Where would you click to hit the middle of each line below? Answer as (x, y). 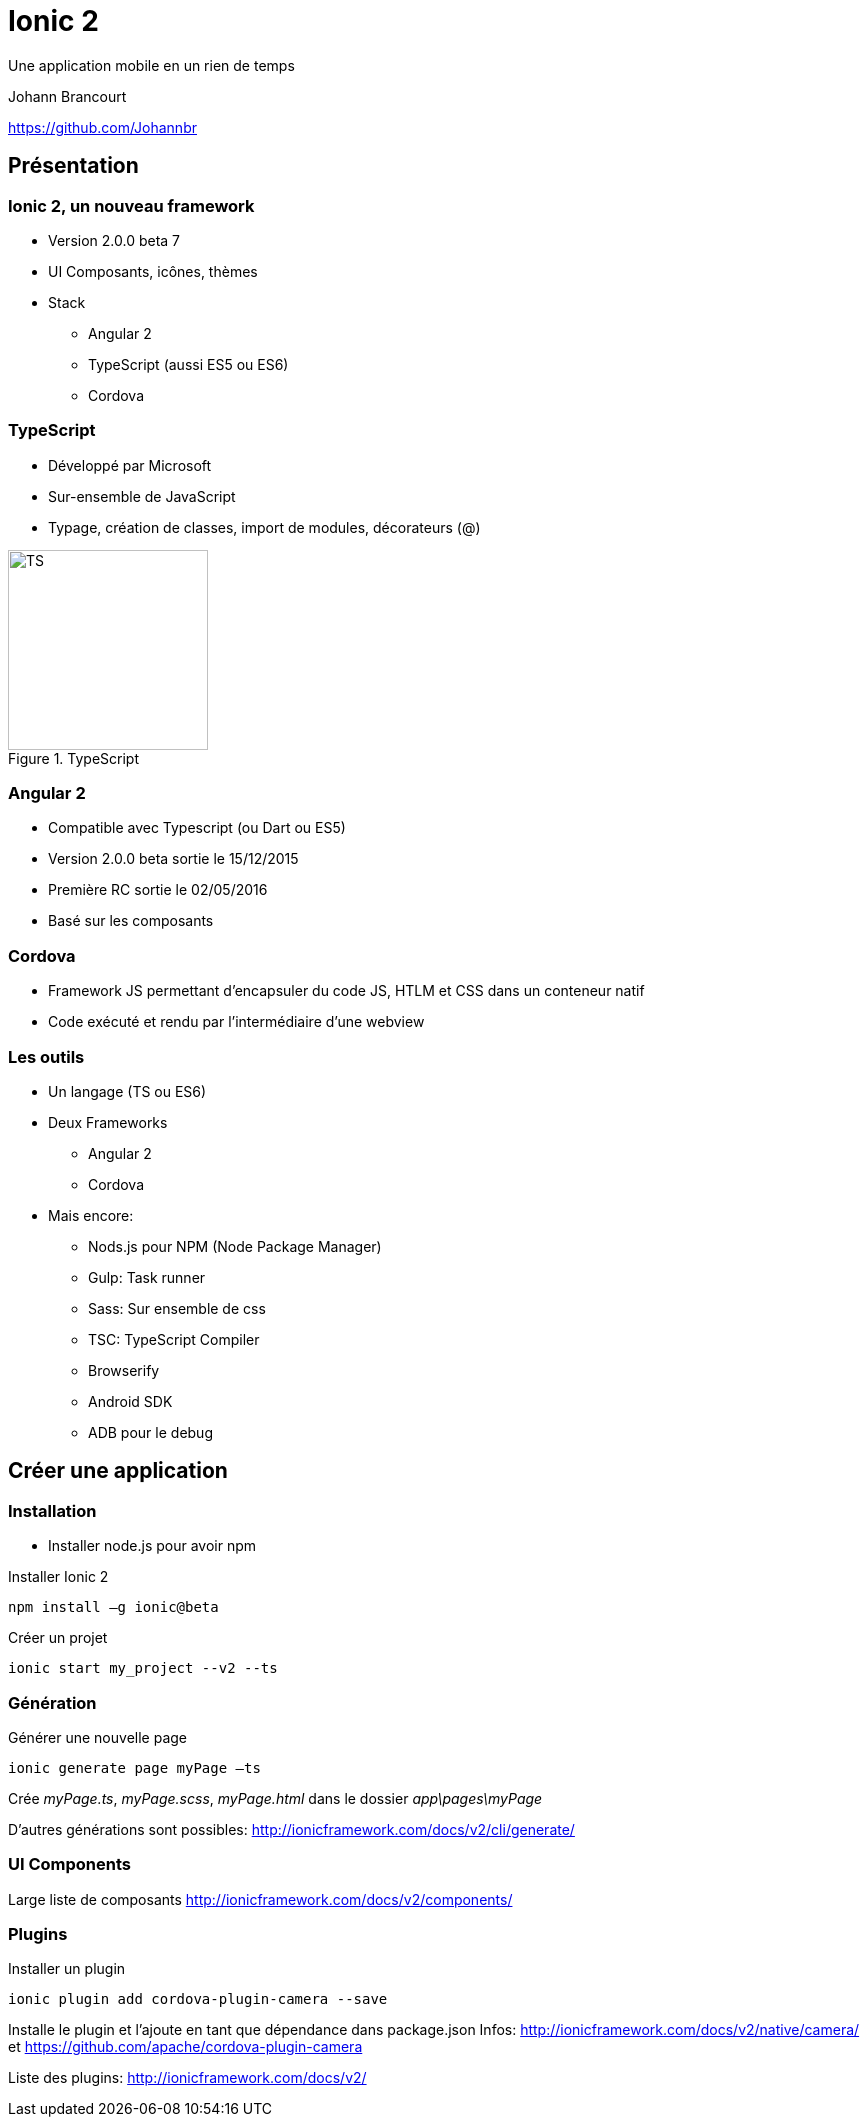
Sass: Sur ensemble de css (177, 1308)
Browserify (124, 1370)
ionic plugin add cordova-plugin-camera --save (198, 1999)
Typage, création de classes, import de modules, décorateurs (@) (264, 527)
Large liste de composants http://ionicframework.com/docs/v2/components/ (260, 1899)
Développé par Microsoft (130, 465)
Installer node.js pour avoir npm (152, 1546)
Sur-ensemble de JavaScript (142, 496)
